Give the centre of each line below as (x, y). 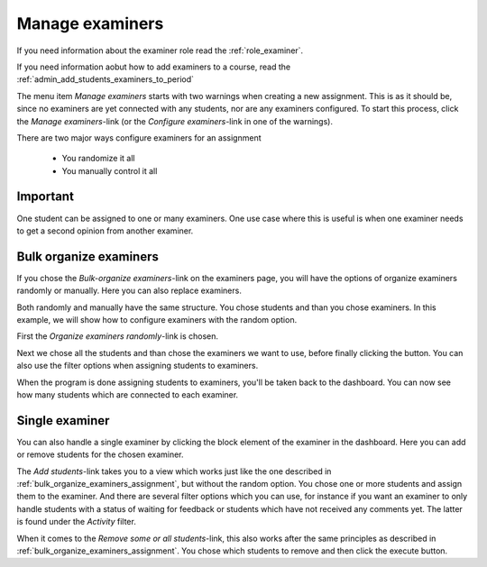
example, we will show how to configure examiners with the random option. (157, 320)
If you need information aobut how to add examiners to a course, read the (154, 67)
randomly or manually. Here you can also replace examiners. (129, 291)
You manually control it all (110, 170)
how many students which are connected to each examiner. (128, 395)
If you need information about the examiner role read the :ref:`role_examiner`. (160, 50)
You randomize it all (98, 159)
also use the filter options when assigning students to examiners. (138, 366)
